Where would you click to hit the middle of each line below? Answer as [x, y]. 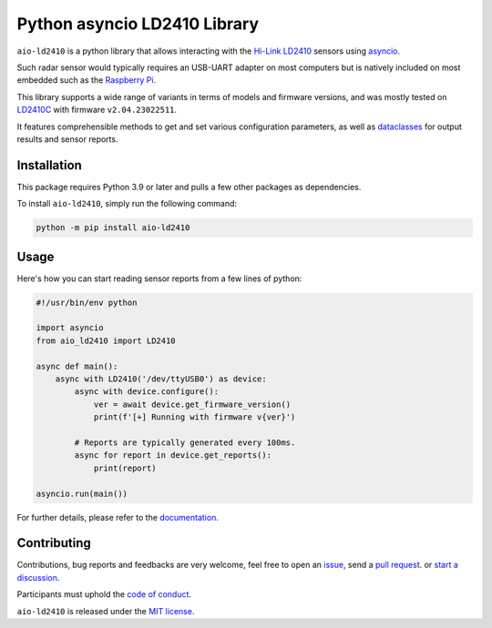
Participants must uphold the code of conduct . [104, 594]
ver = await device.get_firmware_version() [192, 404]
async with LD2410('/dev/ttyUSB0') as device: [161, 379]
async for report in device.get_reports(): [173, 456]
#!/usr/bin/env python [87, 302]
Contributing [54, 543]
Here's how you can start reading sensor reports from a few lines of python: [159, 279]
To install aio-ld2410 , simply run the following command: [127, 204]
